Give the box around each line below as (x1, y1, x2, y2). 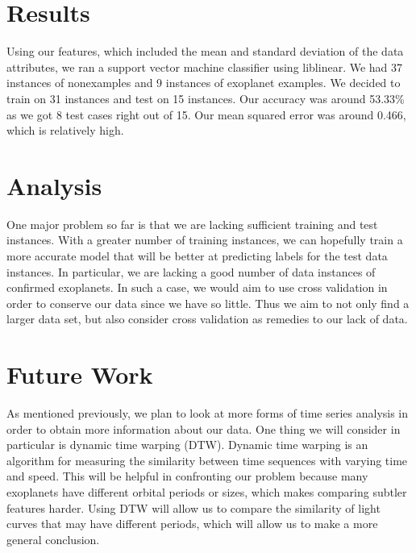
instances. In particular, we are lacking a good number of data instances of (6, 263, 376, 280)
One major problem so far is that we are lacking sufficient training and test (6, 215, 378, 232)
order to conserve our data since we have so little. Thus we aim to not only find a (6, 294, 410, 311)
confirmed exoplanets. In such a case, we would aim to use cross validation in (6, 279, 388, 296)
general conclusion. (6, 530, 100, 547)
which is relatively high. (6, 122, 124, 139)
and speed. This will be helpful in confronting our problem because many (6, 468, 368, 484)
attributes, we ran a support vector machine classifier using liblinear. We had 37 (6, 58, 403, 75)
